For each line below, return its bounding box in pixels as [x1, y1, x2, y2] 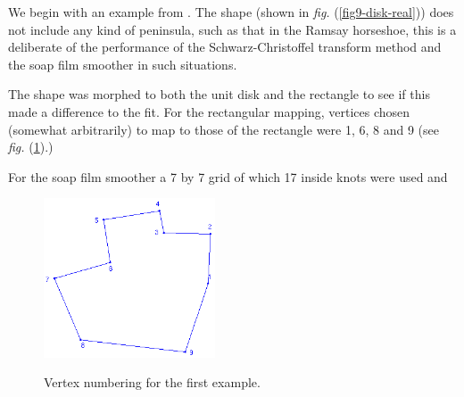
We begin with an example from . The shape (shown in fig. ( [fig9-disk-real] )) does [8, 3, 454, 21]
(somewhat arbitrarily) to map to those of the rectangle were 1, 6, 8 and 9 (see [8, 120, 439, 138]
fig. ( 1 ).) [8, 137, 54, 156]
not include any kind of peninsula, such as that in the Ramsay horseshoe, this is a [8, 20, 457, 38]
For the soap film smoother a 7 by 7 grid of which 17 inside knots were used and [8, 167, 448, 186]
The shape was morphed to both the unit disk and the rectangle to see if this [8, 85, 430, 103]
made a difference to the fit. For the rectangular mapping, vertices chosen [8, 102, 410, 120]
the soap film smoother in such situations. [8, 54, 237, 73]
